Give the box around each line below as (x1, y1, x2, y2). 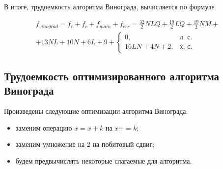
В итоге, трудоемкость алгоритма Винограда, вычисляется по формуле (4, 1, 215, 11)
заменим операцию (15, 122, 72, 133)
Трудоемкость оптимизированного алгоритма (4, 68, 220, 84)
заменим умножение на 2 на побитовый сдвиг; (15, 139, 155, 149)
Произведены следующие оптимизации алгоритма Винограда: (4, 106, 188, 116)
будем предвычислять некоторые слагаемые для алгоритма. (15, 156, 192, 166)
